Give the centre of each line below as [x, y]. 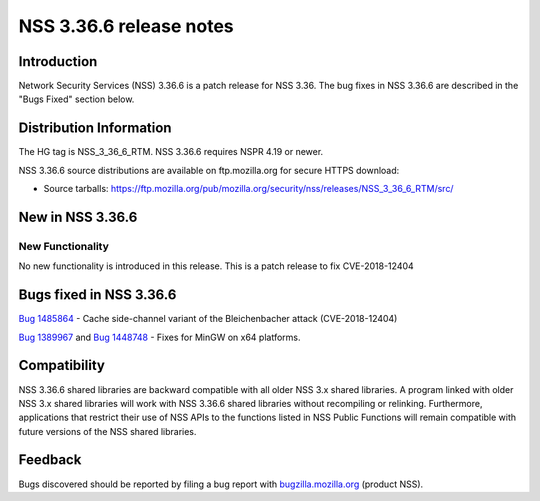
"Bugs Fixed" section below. [76, 99]
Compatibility [61, 365]
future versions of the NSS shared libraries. [107, 431]
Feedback [50, 460]
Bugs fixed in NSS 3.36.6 [97, 295]
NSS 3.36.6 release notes [126, 26]
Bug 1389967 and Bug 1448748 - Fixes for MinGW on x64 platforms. [159, 337]
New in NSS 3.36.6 [78, 216]
